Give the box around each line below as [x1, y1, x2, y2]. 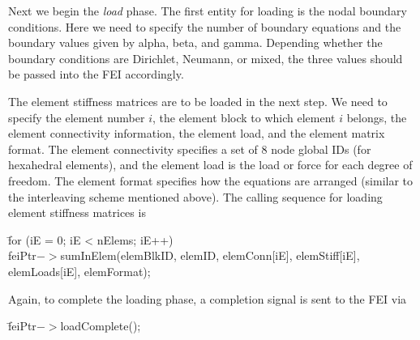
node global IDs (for [271, 140, 371, 157]
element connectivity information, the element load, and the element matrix [8, 125, 385, 142]
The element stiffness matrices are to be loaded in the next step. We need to [8, 92, 388, 109]
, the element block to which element [152, 108, 336, 125]
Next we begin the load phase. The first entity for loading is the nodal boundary [8, 2, 407, 19]
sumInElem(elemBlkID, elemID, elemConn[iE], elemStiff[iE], [60, 247, 360, 264]
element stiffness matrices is [8, 204, 146, 221]
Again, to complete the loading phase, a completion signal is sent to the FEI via [8, 290, 407, 307]
